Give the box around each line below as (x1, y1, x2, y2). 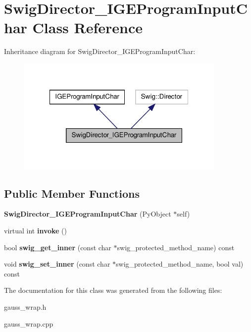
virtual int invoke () (4, 225, 67, 236)
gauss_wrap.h (4, 302, 47, 312)
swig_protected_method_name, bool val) (116, 259, 244, 269)
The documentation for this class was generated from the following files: (4, 285, 222, 295)
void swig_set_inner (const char (4, 259, 110, 269)
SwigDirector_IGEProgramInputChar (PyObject (4, 209, 171, 219)
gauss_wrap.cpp (4, 318, 53, 329)
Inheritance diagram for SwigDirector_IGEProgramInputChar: (4, 46, 196, 56)
